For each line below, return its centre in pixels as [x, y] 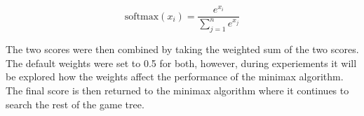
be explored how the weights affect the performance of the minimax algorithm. [175, 77]
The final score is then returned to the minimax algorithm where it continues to [177, 90]
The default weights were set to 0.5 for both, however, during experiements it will [181, 63]
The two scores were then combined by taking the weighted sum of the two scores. [182, 49]
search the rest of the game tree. [75, 104]
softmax [142, 16]
